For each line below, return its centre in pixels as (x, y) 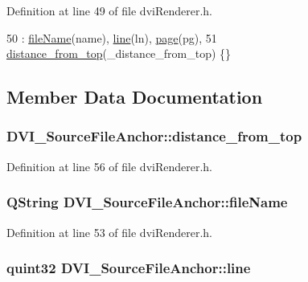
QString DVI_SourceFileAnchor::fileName (147, 202)
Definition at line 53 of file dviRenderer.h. (110, 232)
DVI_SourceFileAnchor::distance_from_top (154, 136)
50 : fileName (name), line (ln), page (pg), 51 (112, 37)
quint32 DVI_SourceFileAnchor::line (129, 268)
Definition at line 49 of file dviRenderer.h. (110, 10)
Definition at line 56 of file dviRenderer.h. (110, 166)
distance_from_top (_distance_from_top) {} (119, 53)
